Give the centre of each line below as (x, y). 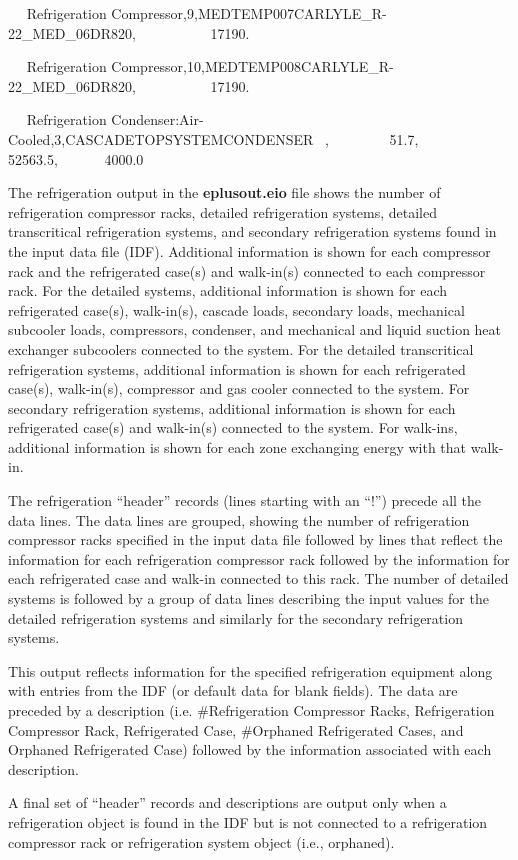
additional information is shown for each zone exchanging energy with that (237, 446)
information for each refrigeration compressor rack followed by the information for (259, 558)
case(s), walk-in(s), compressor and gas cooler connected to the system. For (239, 388)
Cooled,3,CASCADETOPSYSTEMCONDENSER (161, 138)
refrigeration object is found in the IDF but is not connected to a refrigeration (248, 821)
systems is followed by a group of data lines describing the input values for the (248, 598)
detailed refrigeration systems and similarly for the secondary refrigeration (235, 617)
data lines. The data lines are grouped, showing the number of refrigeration (239, 519)
